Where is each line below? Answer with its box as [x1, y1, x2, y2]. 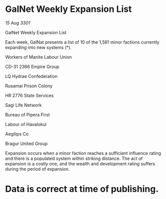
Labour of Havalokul [5, 121, 47, 127]
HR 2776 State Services [5, 92, 54, 98]
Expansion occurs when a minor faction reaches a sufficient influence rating [5, 150, 162, 156]
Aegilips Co [5, 131, 29, 137]
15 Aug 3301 [5, 20, 31, 26]
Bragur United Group [5, 140, 48, 146]
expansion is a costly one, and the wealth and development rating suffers [5, 160, 156, 167]
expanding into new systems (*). [5, 44, 72, 50]
